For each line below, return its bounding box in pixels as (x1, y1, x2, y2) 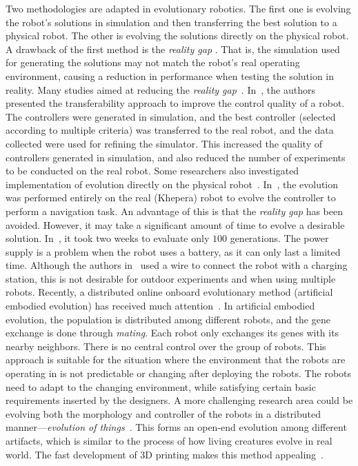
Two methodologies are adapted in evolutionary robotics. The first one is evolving (6, 1, 351, 15)
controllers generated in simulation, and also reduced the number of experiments (6, 150, 346, 164)
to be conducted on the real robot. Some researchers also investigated (6, 163, 299, 178)
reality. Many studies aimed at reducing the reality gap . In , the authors (6, 82, 315, 97)
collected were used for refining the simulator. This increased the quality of (6, 136, 322, 150)
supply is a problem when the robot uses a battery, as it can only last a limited (6, 244, 341, 259)
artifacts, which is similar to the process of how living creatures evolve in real (6, 434, 332, 447)
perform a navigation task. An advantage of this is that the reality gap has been (6, 203, 344, 218)
